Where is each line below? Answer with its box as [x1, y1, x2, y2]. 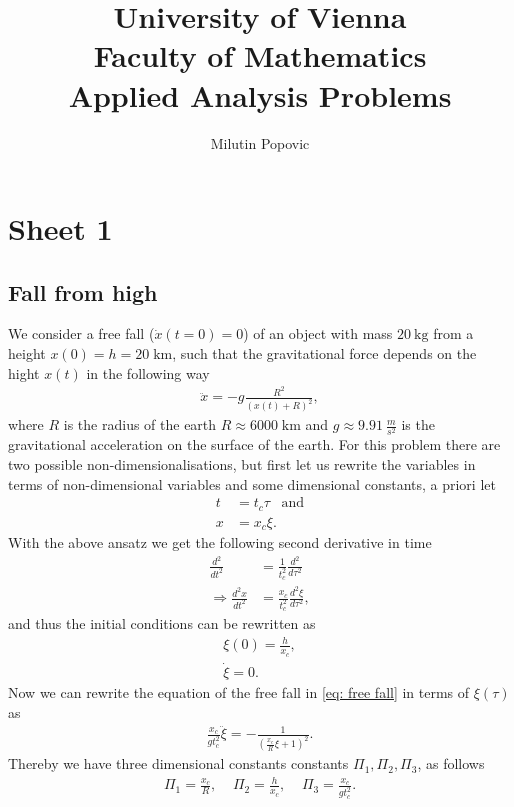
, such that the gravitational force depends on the [172, 343, 477, 364]
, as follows [417, 753, 485, 774]
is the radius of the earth [63, 414, 217, 435]
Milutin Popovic [210, 132, 310, 153]
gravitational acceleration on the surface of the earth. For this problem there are [8, 434, 501, 455]
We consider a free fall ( [8, 323, 155, 344]
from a [433, 323, 474, 344]
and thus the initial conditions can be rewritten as [8, 613, 316, 634]
